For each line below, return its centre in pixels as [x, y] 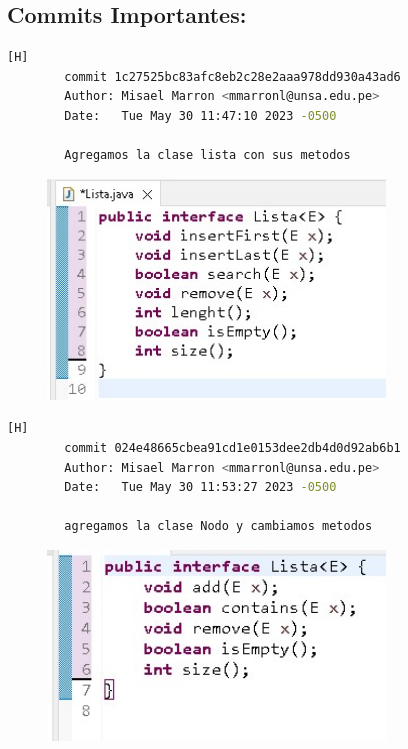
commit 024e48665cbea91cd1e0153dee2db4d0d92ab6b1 [232, 448]
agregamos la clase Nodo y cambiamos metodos [218, 526]
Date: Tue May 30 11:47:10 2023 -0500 [200, 115]
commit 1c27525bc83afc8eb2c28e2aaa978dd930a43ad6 [232, 76]
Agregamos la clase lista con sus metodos [207, 155]
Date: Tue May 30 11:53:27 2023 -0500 [200, 487]
